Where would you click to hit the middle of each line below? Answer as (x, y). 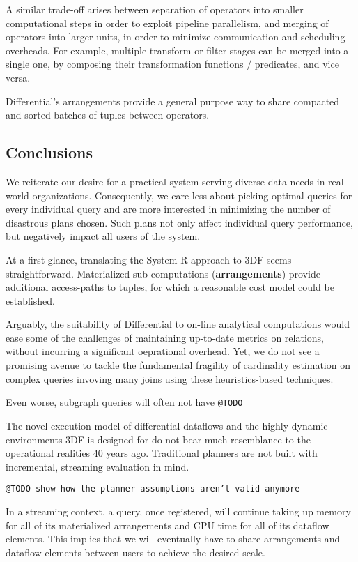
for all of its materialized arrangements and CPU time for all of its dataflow (168, 525)
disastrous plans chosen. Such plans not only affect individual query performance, (179, 222)
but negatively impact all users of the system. (103, 236)
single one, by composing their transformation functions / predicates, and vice (172, 64)
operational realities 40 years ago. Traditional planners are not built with (162, 453)
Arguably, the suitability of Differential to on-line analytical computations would (178, 324)
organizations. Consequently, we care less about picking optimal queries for (192, 195)
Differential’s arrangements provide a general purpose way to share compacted (173, 101)
